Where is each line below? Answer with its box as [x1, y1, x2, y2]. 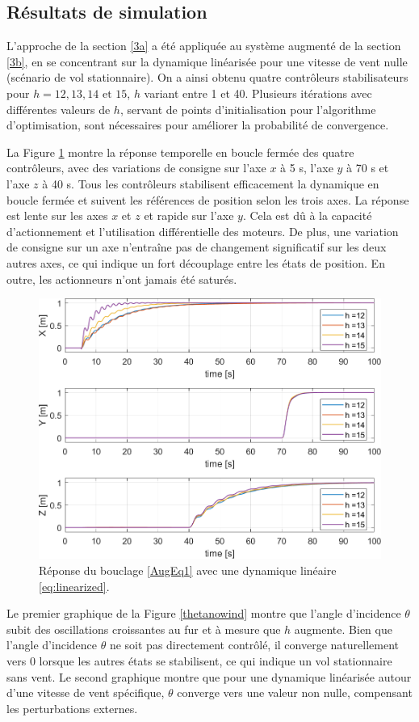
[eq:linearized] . [39, 577, 110, 594]
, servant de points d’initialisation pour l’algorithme [119, 100, 376, 117]
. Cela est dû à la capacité [242, 207, 372, 224]
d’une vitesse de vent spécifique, [6, 684, 165, 701]
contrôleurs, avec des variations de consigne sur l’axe [6, 159, 266, 176]
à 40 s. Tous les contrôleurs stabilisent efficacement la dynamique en [42, 175, 379, 192]
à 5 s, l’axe [280, 159, 333, 176]
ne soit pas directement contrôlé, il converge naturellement [109, 636, 399, 653]
